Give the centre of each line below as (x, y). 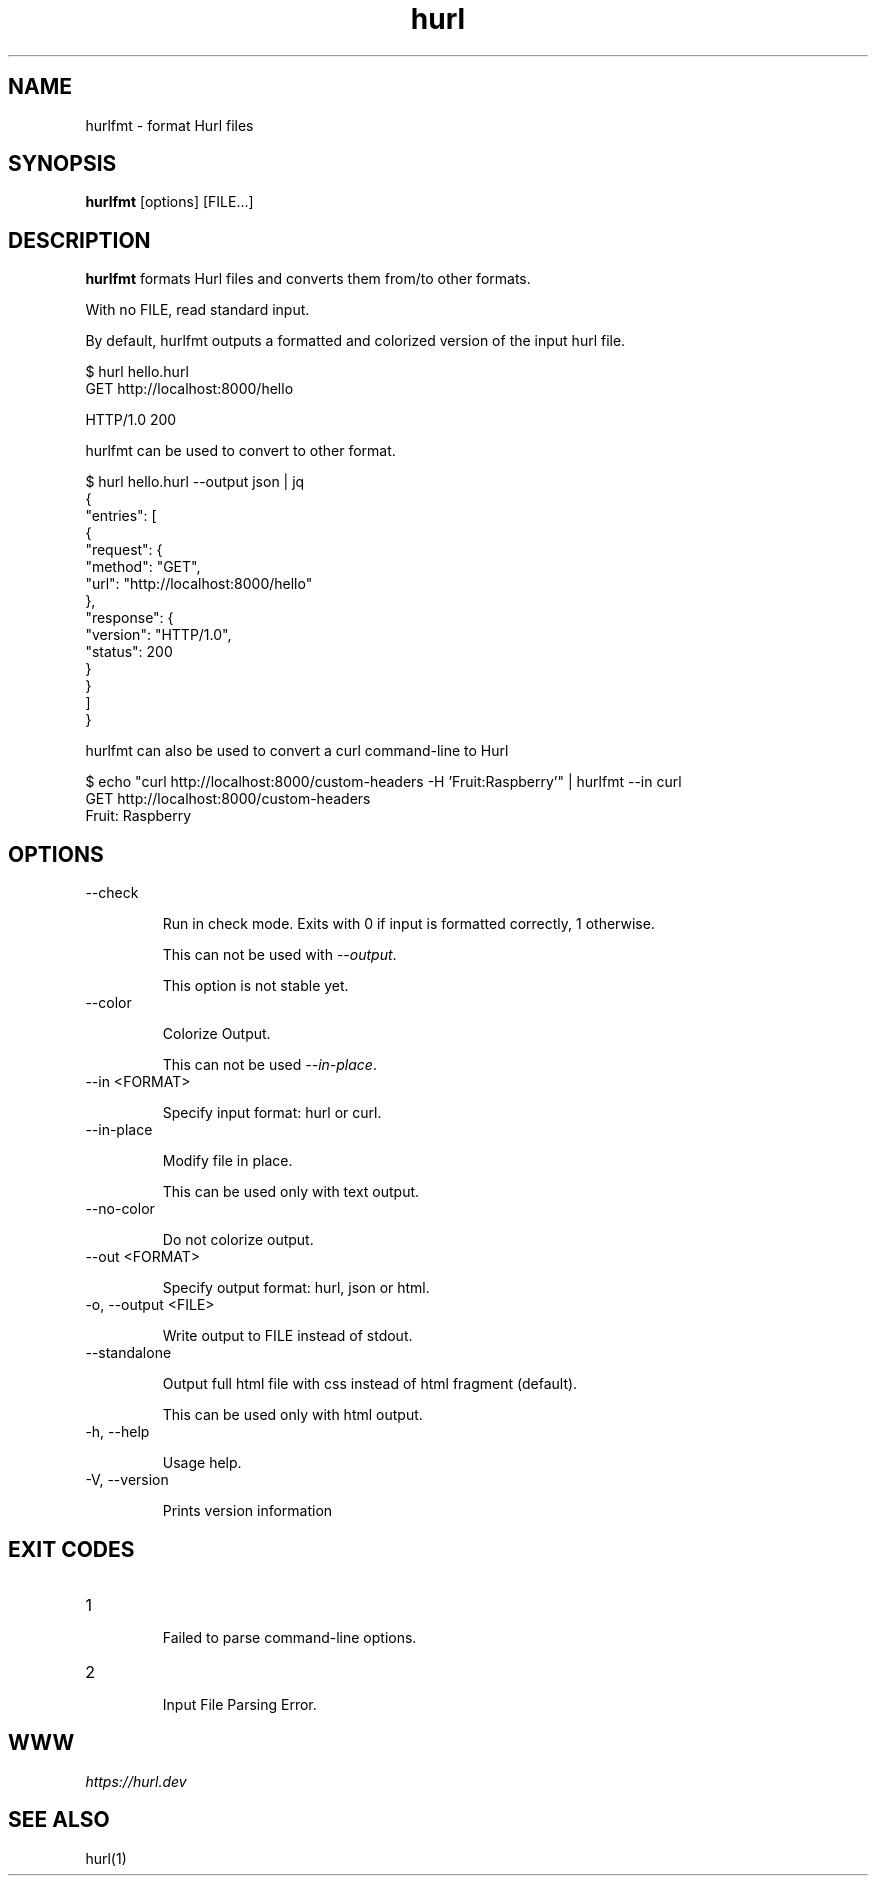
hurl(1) (106, 1858)
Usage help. (202, 1463)
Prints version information (247, 1511)
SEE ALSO (59, 1820)
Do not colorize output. (238, 1240)
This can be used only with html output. (292, 1415)
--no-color (120, 1209)
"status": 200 (129, 652)
